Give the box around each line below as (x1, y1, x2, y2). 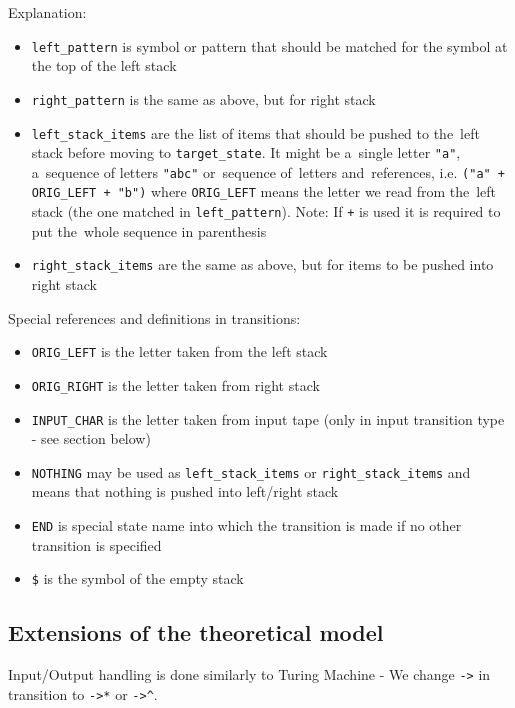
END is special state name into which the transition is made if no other (31, 515, 462, 536)
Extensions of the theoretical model (8, 617, 384, 648)
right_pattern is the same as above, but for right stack (31, 88, 376, 109)
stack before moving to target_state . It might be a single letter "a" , (31, 142, 461, 163)
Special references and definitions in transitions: (8, 307, 301, 328)
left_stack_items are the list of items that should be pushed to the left (31, 122, 480, 143)
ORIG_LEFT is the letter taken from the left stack (31, 341, 328, 362)
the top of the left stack (31, 55, 177, 76)
